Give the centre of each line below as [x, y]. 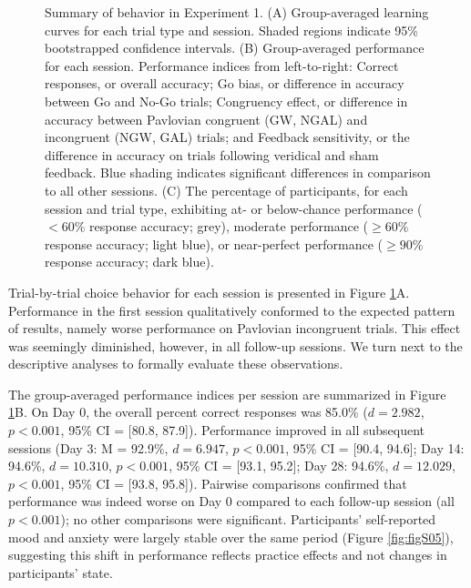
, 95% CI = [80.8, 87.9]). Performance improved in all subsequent [243, 430]
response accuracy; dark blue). [129, 262]
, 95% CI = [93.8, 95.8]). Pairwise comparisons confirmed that [234, 483]
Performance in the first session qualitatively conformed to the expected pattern [232, 310]
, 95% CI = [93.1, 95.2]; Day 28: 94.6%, [279, 466]
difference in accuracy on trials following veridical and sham [212, 154]
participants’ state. [61, 572]
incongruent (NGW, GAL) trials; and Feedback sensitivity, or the [227, 137]
